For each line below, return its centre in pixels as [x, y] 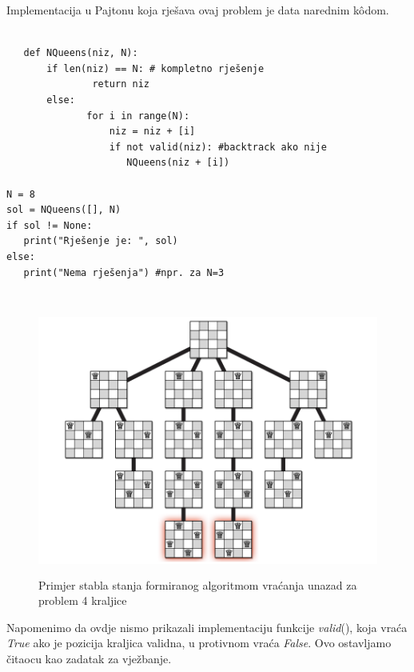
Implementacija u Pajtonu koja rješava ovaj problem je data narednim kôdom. [198, 10]
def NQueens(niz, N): [81, 53]
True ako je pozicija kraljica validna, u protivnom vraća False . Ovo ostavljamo [199, 643]
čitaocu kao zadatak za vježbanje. [89, 658]
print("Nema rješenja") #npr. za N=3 [124, 272]
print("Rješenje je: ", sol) [101, 241]
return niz [121, 84]
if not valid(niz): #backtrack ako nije [218, 147]
